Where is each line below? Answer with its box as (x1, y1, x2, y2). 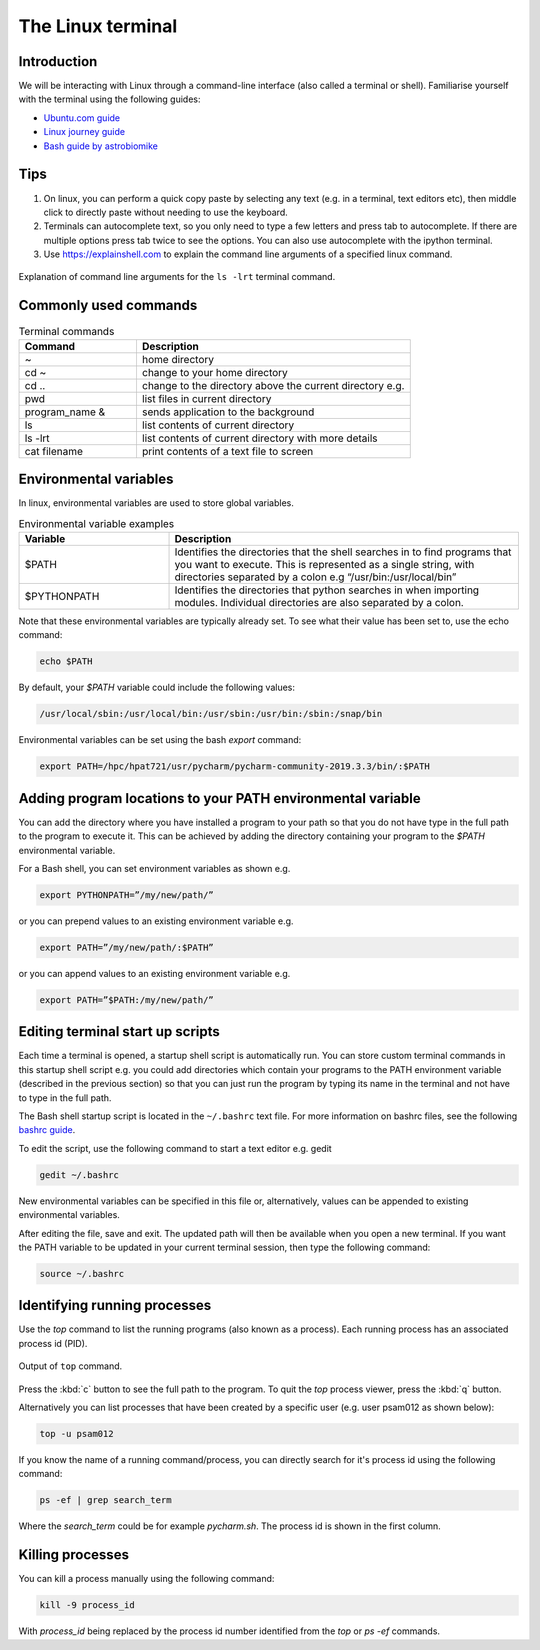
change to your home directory (141, 365, 289, 379)
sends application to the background (141, 405, 315, 419)
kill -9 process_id (39, 1600, 135, 1611)
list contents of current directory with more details (141, 431, 378, 445)
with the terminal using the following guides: (18, 93, 201, 105)
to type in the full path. (18, 1091, 112, 1104)
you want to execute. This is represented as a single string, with (174, 558, 475, 572)
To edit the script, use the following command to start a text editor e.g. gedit (18, 1142, 332, 1154)
